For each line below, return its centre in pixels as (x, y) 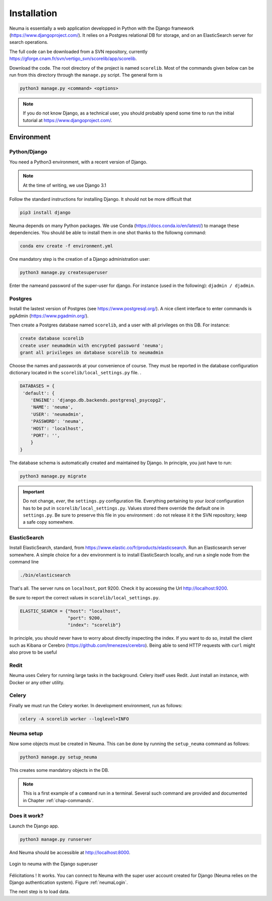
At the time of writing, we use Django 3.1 (65, 185)
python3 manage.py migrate (53, 476)
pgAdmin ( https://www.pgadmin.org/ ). (49, 316)
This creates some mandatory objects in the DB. (59, 770)
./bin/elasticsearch (45, 575)
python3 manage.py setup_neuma (59, 757)
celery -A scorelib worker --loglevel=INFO (75, 719)
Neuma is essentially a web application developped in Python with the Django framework (101, 28)
